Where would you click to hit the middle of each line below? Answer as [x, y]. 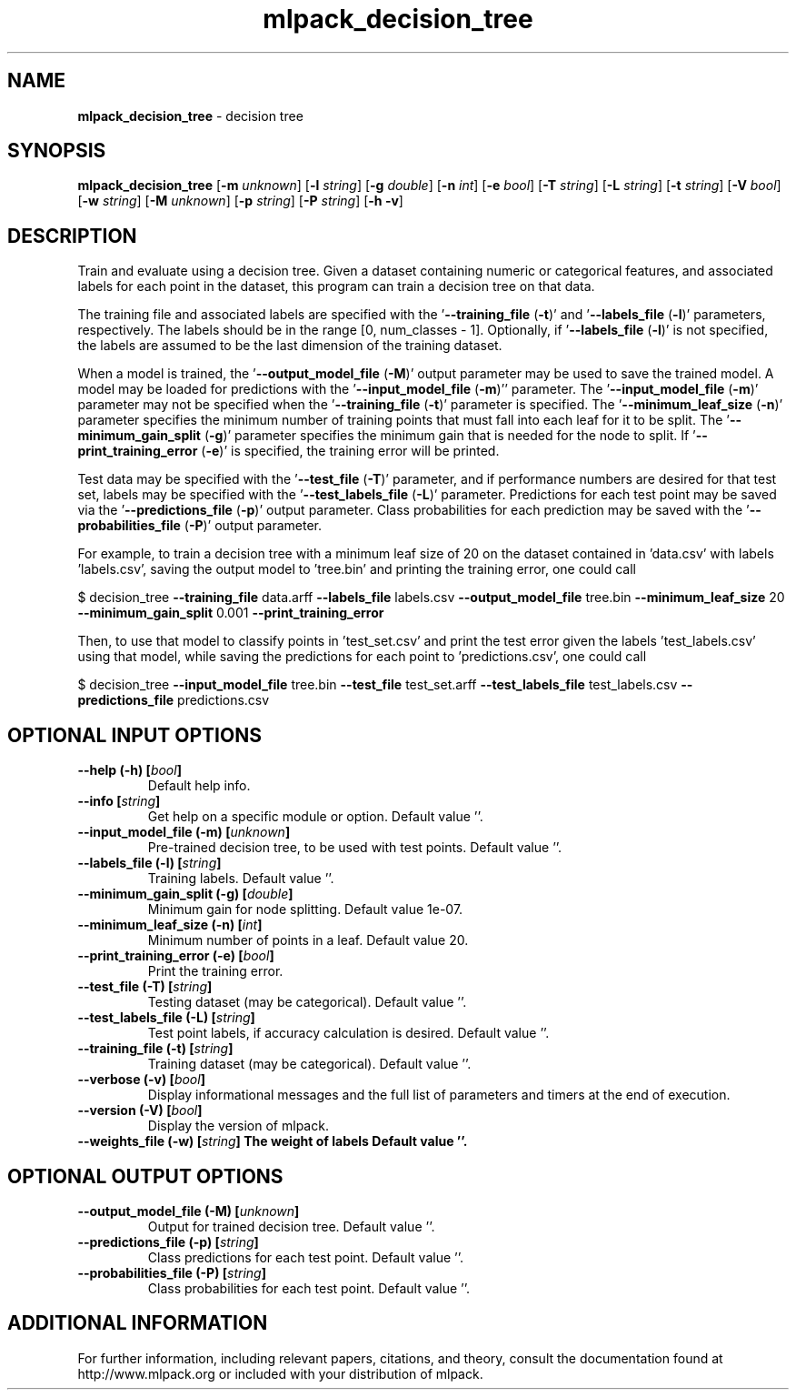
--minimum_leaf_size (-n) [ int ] [170, 925]
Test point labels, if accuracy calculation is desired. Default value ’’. [348, 1033]
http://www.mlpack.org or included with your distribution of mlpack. [280, 1373]
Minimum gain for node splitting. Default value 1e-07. [305, 910]
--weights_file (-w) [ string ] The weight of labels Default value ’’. [273, 1141]
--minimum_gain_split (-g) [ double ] [185, 894]
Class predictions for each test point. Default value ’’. [305, 1257]
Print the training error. [215, 971]
